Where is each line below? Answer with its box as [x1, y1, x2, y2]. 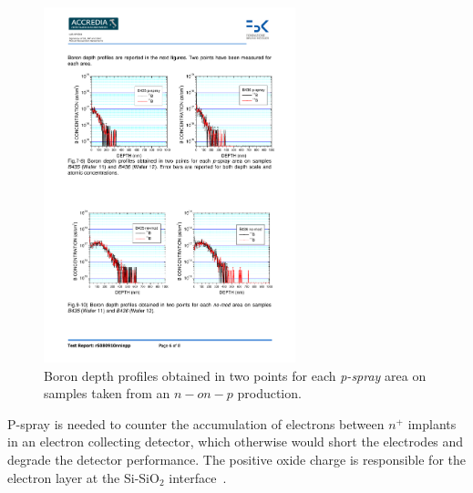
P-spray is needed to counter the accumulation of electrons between [7, 414, 385, 433]
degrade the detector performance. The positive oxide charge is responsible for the [7, 449, 467, 468]
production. [237, 384, 302, 403]
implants [407, 414, 457, 433]
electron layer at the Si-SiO [7, 467, 159, 487]
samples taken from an [44, 384, 170, 403]
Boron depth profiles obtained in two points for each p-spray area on [44, 365, 427, 385]
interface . [169, 467, 227, 487]
